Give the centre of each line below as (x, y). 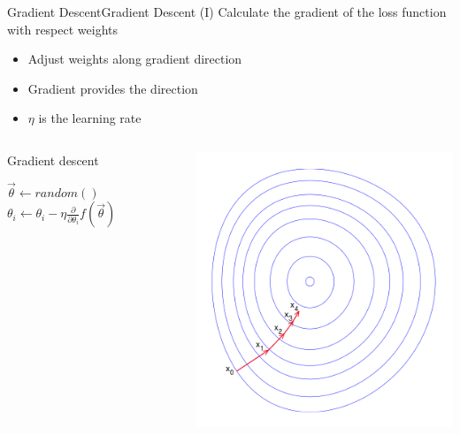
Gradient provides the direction (113, 88)
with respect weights (63, 29)
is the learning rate (90, 118)
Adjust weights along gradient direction (135, 59)
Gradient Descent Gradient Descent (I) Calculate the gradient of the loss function (227, 11)
